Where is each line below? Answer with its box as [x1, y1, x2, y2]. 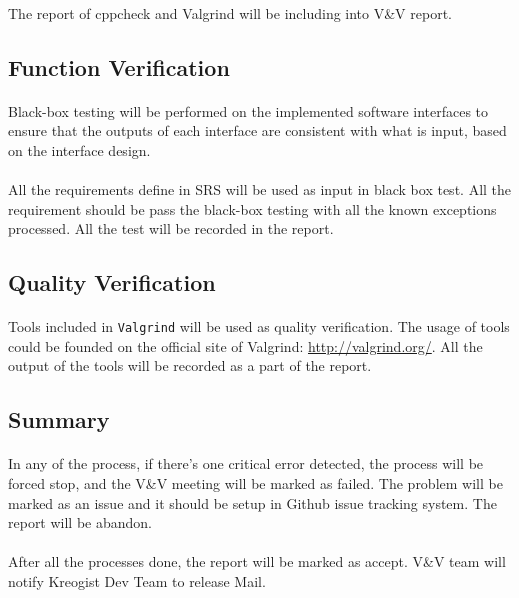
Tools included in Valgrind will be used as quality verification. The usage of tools [8, 316, 510, 337]
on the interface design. [8, 139, 151, 160]
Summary [8, 404, 110, 435]
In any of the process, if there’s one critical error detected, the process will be [8, 453, 484, 474]
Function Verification [8, 51, 230, 82]
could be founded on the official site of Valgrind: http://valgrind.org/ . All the [8, 335, 483, 356]
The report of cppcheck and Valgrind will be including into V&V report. [8, 2, 452, 23]
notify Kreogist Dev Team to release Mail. [8, 570, 266, 591]
